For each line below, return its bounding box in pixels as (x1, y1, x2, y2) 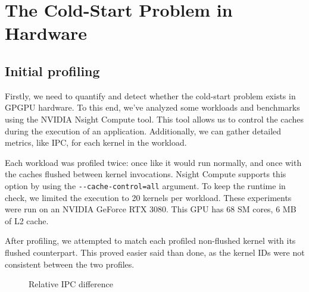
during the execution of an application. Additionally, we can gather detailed (5, 124, 282, 137)
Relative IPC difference (29, 278, 113, 290)
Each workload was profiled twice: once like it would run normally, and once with (5, 156, 302, 168)
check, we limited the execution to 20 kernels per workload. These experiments (5, 191, 292, 203)
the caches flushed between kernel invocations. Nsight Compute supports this (5, 168, 286, 180)
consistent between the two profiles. (5, 258, 135, 270)
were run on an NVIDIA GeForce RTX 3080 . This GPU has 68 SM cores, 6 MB (5, 203, 296, 215)
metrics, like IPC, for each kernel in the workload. (5, 136, 187, 149)
